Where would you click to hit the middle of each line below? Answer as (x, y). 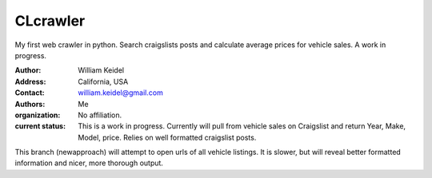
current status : (40, 126)
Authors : (30, 104)
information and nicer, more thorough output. (89, 163)
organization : (38, 115)
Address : (30, 81)
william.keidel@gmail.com (120, 93)
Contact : (30, 93)
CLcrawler (50, 21)
